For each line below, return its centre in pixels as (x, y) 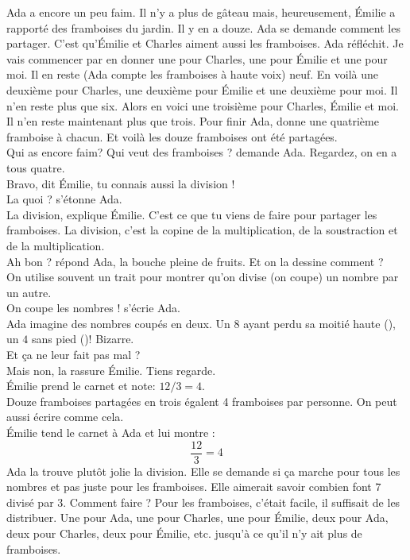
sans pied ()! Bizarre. (83, 339)
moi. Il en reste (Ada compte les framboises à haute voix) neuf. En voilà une (192, 74)
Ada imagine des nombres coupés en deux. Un (118, 323)
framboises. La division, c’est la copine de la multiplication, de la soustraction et (202, 230)
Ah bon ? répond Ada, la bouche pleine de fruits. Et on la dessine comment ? (195, 261)
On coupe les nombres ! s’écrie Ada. (93, 308)
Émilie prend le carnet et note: (81, 386)
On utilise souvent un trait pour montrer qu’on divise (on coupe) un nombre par (203, 277)
